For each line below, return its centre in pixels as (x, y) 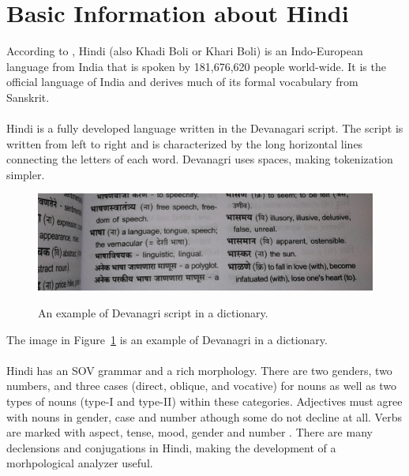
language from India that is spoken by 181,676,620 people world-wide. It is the (196, 66)
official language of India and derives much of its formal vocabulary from (182, 82)
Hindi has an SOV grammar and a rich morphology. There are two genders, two (199, 370)
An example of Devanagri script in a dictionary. (153, 313)
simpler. (26, 174)
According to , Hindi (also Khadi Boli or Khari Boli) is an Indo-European (185, 51)
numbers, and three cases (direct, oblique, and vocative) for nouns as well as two (202, 386)
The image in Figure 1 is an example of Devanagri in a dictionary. (167, 339)
